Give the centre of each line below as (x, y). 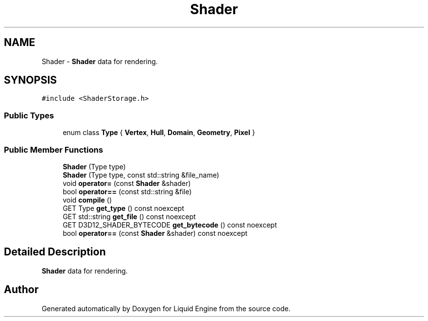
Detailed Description (55, 252)
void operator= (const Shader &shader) (127, 183)
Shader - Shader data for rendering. (100, 61)
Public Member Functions (53, 149)
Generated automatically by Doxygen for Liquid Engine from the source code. (166, 308)
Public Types (29, 115)
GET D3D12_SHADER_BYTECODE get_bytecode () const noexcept (170, 225)
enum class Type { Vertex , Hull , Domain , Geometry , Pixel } (159, 133)
